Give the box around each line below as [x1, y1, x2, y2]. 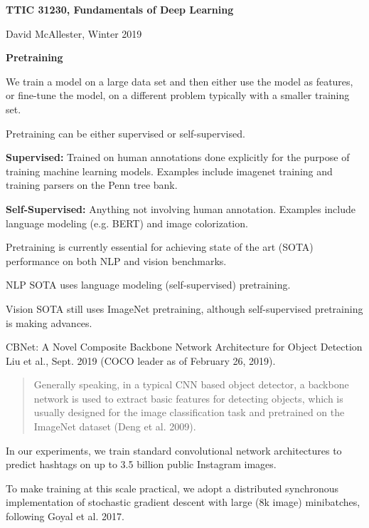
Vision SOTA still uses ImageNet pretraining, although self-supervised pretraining [6, 301, 363, 316]
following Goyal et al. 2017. [6, 509, 124, 524]
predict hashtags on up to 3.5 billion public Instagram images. [6, 457, 277, 472]
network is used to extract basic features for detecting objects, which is [33, 390, 343, 405]
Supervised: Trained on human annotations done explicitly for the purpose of [6, 150, 350, 165]
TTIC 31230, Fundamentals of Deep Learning [6, 2, 234, 16]
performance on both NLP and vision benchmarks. [6, 253, 227, 268]
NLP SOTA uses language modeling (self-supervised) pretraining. [6, 277, 291, 292]
